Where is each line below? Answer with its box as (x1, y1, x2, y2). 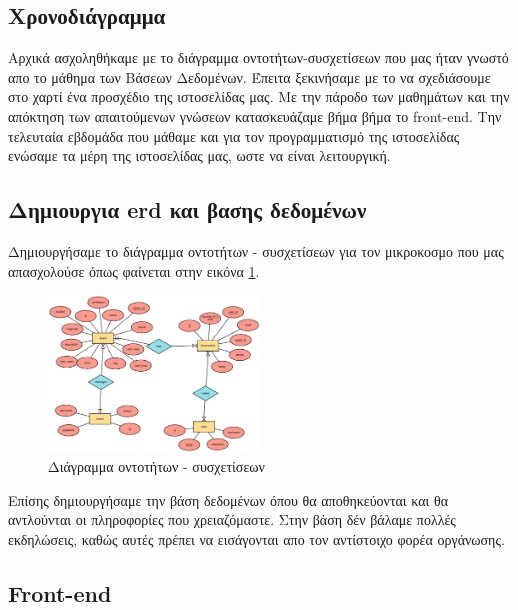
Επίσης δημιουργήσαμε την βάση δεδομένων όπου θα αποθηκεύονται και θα (8, 489, 449, 510)
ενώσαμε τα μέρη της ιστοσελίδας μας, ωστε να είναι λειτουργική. (8, 145, 391, 166)
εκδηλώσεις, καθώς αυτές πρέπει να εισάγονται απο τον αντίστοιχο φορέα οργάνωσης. (8, 528, 505, 549)
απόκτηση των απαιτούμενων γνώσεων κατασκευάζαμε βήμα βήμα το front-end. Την (8, 105, 502, 126)
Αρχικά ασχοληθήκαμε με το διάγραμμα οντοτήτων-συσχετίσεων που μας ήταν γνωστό (8, 47, 509, 68)
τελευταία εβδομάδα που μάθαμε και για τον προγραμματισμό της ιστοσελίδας (8, 125, 460, 146)
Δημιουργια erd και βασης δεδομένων (8, 194, 367, 225)
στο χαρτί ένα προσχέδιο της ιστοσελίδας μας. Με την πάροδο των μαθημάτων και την (8, 86, 510, 107)
